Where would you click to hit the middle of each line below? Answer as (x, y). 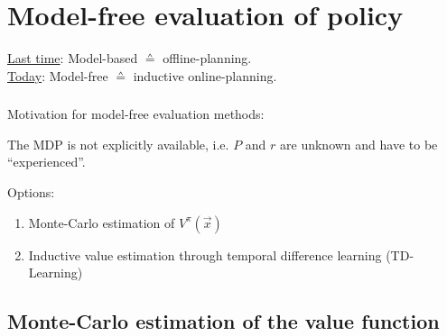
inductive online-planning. (205, 75)
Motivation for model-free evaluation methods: (136, 114)
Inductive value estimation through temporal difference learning (205, 254)
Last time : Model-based (73, 58)
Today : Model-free (58, 75)
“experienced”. (47, 162)
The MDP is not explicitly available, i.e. (118, 144)
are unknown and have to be (359, 144)
